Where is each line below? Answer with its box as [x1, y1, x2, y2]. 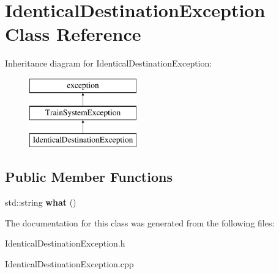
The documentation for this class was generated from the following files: [5, 216, 275, 229]
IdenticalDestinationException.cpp [5, 257, 134, 270]
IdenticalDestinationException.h [5, 237, 125, 250]
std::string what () [5, 196, 76, 209]
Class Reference [5, 21, 141, 46]
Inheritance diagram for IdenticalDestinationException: [5, 57, 212, 70]
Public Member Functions [5, 167, 173, 186]
